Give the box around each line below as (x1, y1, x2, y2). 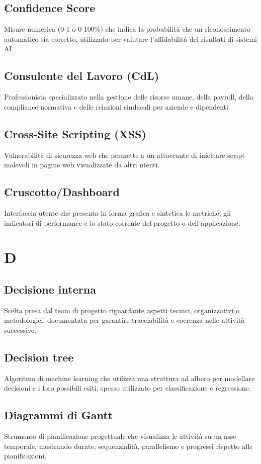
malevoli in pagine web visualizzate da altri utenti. (4, 159, 160, 170)
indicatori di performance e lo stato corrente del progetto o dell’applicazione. (4, 217, 240, 228)
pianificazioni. (4, 450, 47, 461)
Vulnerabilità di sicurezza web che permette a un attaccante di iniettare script (4, 149, 245, 160)
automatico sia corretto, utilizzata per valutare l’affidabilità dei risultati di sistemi (4, 33, 257, 44)
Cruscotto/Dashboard (4, 184, 120, 200)
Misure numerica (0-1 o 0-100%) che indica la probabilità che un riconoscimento (4, 24, 250, 34)
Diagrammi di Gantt (4, 407, 113, 423)
